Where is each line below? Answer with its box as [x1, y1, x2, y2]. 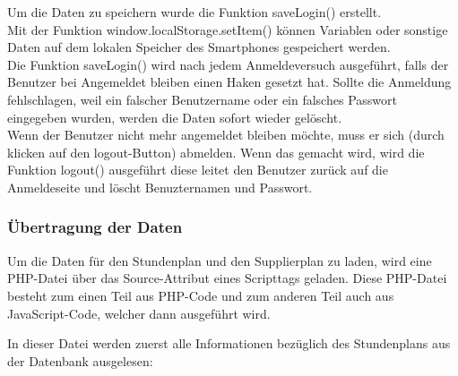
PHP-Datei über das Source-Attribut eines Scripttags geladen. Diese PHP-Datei [7, 269, 447, 287]
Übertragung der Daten [7, 216, 183, 238]
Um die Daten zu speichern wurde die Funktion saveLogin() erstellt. [7, 3, 382, 21]
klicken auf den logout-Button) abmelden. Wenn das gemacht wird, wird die [7, 142, 425, 161]
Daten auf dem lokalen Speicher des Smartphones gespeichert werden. [7, 38, 391, 56]
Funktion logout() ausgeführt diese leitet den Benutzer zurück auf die [7, 160, 388, 179]
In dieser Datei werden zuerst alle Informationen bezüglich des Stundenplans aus [7, 334, 451, 353]
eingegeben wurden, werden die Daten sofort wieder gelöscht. [7, 107, 342, 126]
